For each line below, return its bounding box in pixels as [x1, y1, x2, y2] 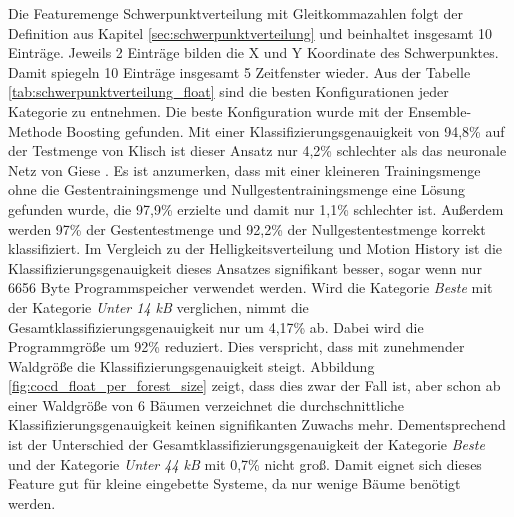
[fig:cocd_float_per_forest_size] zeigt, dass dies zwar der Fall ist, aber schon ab [8, 375, 501, 396]
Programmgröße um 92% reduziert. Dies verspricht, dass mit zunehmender [8, 336, 465, 357]
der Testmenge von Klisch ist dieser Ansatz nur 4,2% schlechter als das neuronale [8, 140, 507, 161]
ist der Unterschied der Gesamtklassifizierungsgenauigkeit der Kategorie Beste [8, 434, 485, 455]
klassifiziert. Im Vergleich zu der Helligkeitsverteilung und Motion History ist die [8, 238, 503, 259]
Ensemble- [408, 100, 472, 121]
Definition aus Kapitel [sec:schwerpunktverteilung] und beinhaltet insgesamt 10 [8, 22, 493, 43]
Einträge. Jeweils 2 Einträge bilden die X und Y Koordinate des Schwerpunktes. [8, 42, 499, 63]
